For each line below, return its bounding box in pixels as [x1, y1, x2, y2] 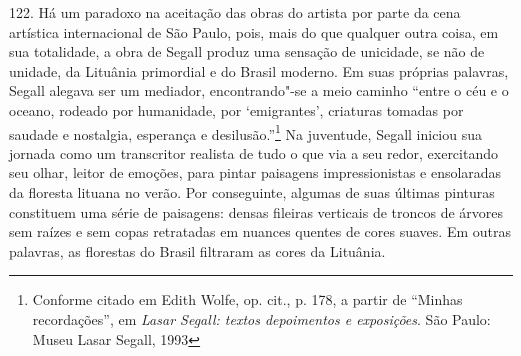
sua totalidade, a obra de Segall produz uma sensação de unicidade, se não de [9, 41, 485, 62]
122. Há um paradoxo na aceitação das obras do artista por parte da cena [9, 2, 461, 22]
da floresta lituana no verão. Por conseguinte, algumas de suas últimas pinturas [9, 182, 495, 202]
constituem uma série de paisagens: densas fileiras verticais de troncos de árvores [9, 201, 504, 222]
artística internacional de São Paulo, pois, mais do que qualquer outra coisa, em [9, 21, 499, 42]
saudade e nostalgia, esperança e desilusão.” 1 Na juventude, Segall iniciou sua [9, 120, 483, 144]
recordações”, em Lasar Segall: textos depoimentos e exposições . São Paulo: [32, 308, 491, 329]
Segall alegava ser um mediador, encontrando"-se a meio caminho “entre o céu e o [9, 80, 509, 101]
